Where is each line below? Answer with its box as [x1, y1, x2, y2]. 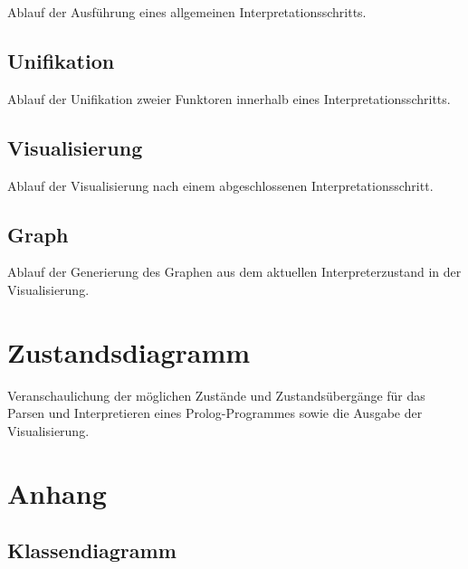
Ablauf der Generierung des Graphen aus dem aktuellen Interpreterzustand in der [7, 262, 462, 281]
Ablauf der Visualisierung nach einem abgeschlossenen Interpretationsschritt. [7, 175, 434, 194]
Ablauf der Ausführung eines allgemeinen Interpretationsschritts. [7, 3, 367, 21]
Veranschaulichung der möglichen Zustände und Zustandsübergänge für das [7, 385, 425, 404]
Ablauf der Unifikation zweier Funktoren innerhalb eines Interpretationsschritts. [7, 89, 451, 108]
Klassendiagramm [7, 536, 177, 564]
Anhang [7, 474, 107, 511]
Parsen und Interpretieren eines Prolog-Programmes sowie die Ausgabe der [7, 403, 423, 422]
